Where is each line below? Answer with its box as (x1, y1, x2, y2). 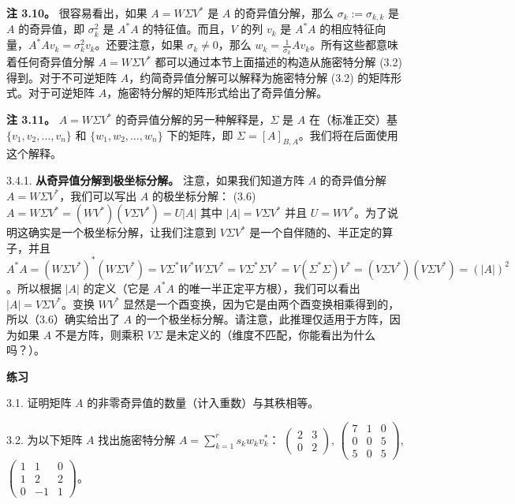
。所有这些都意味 (310, 36, 399, 53)
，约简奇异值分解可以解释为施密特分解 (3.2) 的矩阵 (129, 69, 391, 85)
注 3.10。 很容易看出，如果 (6, 5, 147, 21)
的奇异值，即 (18, 21, 85, 37)
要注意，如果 (117, 36, 184, 53)
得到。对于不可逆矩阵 (6, 69, 117, 85)
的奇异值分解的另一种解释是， (115, 111, 271, 128)
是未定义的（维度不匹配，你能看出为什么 (166, 326, 376, 342)
